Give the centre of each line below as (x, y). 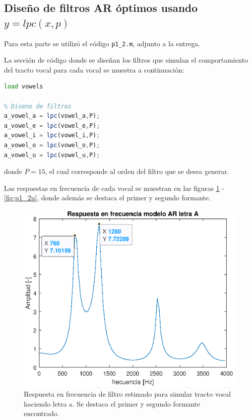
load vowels (24, 87)
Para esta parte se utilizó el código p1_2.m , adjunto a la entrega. (102, 43)
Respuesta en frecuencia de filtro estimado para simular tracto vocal (127, 394)
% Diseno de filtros (38, 106)
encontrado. (42, 413)
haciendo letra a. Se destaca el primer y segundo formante (112, 403)
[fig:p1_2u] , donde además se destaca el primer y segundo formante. (107, 198)
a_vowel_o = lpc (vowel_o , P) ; (52, 145)
